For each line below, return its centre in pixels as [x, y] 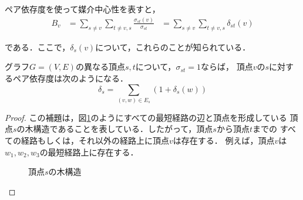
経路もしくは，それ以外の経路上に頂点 [95, 140]
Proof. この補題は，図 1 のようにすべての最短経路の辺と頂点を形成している [146, 117]
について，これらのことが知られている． [173, 47]
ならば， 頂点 [227, 67]
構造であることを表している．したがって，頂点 [123, 129]
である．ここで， [38, 47]
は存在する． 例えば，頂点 [224, 140]
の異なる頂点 [100, 67]
